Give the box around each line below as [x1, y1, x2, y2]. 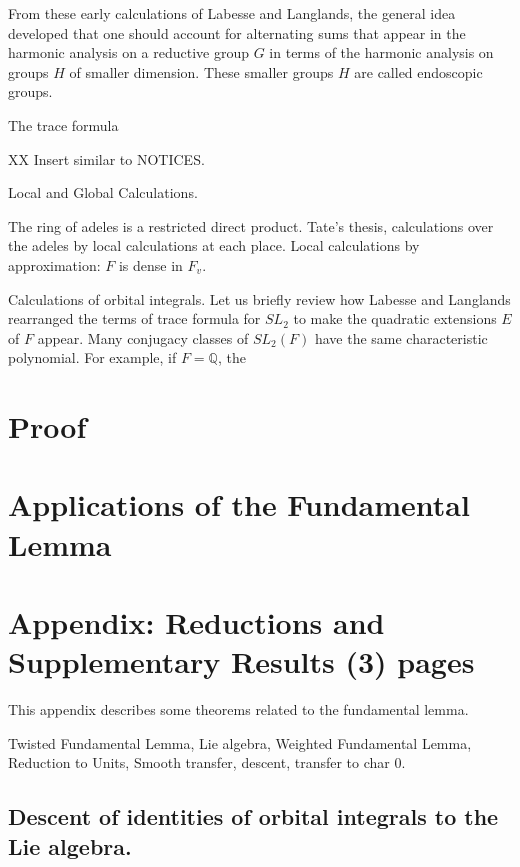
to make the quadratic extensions [293, 308, 497, 329]
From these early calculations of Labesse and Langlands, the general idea [8, 3, 456, 23]
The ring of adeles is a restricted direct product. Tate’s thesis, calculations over [8, 215, 494, 236]
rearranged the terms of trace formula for [8, 308, 261, 329]
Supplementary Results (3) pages [8, 641, 475, 682]
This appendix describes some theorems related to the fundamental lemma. [8, 699, 469, 720]
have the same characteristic [314, 327, 488, 348]
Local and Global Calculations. [8, 182, 198, 203]
